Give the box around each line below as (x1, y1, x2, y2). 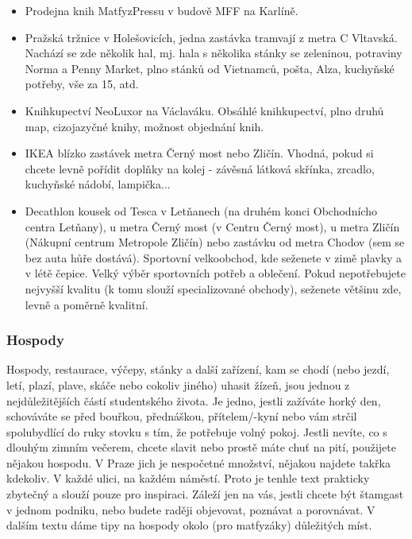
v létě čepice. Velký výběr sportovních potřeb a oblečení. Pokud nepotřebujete (25, 265, 406, 281)
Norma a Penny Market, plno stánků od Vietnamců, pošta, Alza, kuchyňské (25, 60, 395, 76)
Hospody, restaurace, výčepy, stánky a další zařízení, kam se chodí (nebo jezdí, (6, 361, 390, 378)
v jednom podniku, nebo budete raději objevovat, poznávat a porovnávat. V (6, 501, 375, 518)
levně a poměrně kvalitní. (25, 296, 148, 312)
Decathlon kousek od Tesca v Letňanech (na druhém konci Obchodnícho (25, 202, 377, 219)
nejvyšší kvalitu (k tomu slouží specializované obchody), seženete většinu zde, (25, 280, 402, 297)
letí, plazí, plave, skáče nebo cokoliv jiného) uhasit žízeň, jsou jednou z (6, 376, 350, 393)
